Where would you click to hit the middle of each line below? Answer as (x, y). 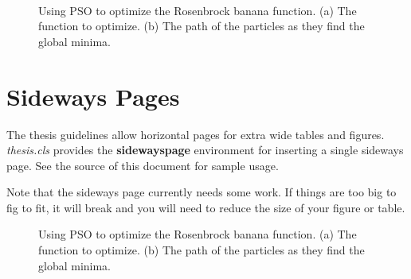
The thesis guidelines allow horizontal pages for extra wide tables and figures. (196, 134)
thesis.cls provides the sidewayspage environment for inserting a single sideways (205, 150)
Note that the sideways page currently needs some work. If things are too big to (202, 192)
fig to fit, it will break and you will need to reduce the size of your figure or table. (206, 207)
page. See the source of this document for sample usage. (143, 165)
